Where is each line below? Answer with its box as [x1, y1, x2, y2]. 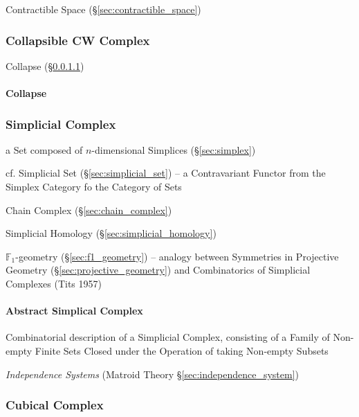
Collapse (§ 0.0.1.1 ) [6, 58, 84, 73]
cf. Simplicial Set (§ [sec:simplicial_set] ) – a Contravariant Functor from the [6, 166, 326, 180]
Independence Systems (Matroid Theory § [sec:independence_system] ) [6, 366, 299, 381]
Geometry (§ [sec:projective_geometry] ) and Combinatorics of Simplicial [6, 263, 311, 277]
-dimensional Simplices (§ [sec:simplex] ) [91, 142, 256, 157]
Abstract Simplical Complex [6, 303, 143, 318]
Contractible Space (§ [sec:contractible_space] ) [6, 2, 201, 16]
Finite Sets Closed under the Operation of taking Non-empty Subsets [35, 343, 329, 357]
